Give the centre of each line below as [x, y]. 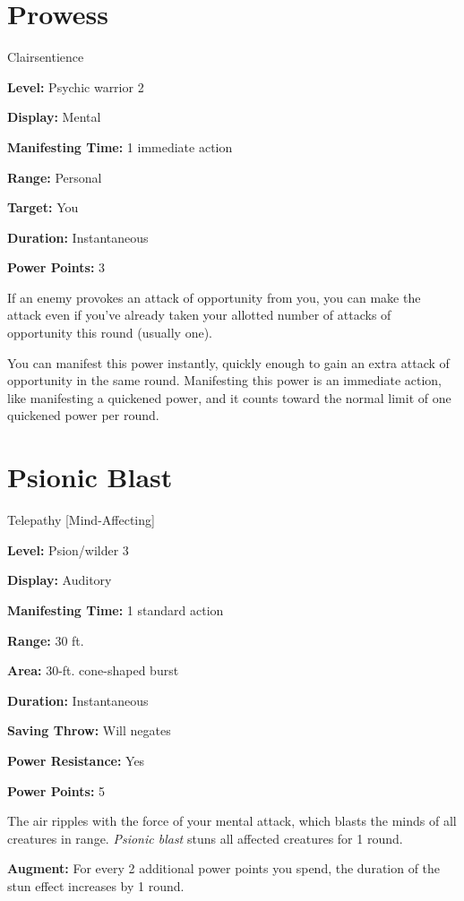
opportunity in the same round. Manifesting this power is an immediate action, [225, 380]
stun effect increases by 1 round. [96, 885]
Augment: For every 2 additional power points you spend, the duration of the [224, 868]
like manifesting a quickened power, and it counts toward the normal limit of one [229, 397]
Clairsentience [46, 57]
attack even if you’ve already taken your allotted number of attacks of [199, 315]
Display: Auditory [60, 580]
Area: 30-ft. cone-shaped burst [93, 670]
